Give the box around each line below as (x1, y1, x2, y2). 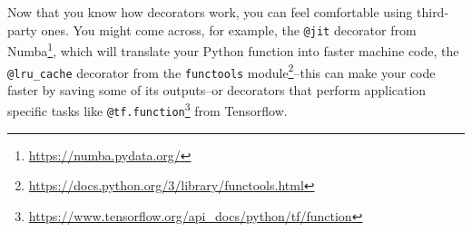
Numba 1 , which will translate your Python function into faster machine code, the (7, 39, 459, 60)
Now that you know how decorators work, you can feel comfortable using (7, 3, 413, 21)
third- (417, 3, 449, 21)
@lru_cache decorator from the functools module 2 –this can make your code (7, 60, 436, 82)
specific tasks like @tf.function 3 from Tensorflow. (7, 99, 288, 121)
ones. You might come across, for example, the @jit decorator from (41, 20, 417, 39)
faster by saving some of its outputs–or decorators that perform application (7, 80, 427, 99)
